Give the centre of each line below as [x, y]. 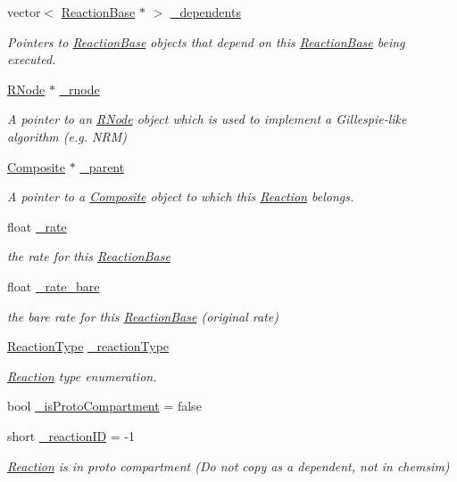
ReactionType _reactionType [88, 346]
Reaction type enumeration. [82, 376]
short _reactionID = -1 [71, 435]
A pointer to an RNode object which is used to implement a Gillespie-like [207, 119]
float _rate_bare [54, 286]
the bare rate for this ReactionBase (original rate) [143, 316]
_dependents [205, 12]
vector [24, 12]
